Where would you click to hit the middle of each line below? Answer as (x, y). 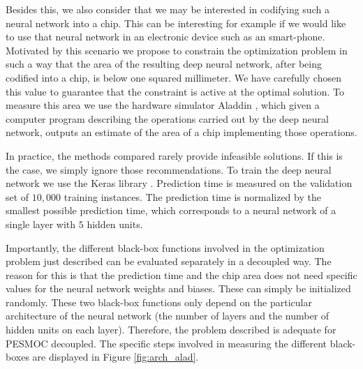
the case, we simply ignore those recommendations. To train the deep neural (169, 169)
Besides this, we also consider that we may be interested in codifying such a (168, 9)
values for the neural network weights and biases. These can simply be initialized (178, 288)
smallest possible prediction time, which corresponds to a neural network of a (171, 210)
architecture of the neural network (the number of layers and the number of (168, 316)
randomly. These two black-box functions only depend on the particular (159, 302)
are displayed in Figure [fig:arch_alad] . (116, 357)
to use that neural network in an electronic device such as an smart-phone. (165, 37)
